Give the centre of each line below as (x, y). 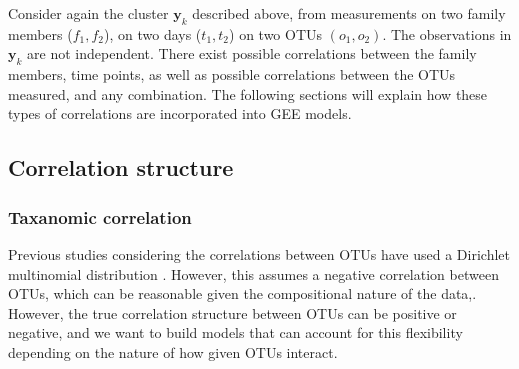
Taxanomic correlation (100, 216)
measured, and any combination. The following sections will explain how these (248, 93)
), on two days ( (153, 33)
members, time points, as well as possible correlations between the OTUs (232, 74)
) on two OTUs (276, 33)
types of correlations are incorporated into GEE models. (180, 113)
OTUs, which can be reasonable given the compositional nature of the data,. (242, 293)
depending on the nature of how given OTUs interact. (173, 351)
